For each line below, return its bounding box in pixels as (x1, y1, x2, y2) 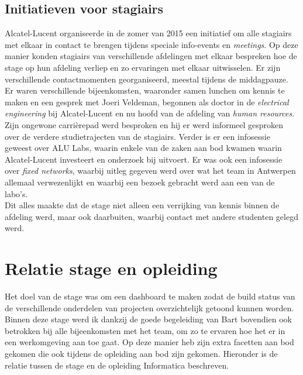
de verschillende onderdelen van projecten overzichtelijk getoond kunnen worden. (5, 301, 294, 314)
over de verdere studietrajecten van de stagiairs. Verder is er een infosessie (5, 130, 270, 142)
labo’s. (5, 187, 28, 199)
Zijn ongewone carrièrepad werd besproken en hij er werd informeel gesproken (5, 118, 284, 130)
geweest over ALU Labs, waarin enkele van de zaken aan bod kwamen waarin (5, 142, 282, 154)
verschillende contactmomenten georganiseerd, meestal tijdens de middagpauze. (5, 73, 288, 85)
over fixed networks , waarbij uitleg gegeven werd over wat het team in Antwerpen (5, 164, 296, 177)
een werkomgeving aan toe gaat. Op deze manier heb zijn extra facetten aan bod (5, 336, 294, 348)
